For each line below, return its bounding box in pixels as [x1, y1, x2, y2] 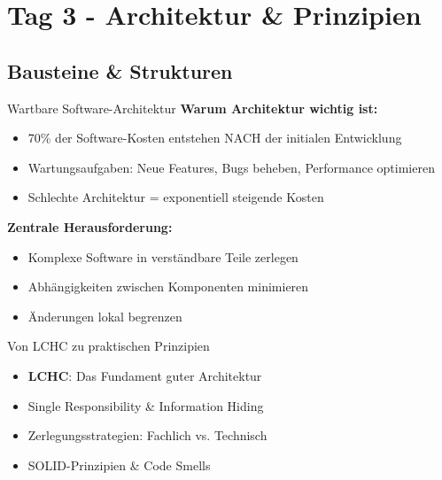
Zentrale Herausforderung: [7, 217, 173, 236]
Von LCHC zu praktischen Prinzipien [7, 337, 210, 355]
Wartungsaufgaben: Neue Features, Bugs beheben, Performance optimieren [27, 158, 435, 176]
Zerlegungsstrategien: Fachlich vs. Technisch [27, 426, 268, 445]
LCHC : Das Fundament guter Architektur [27, 366, 262, 384]
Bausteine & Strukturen [7, 57, 233, 84]
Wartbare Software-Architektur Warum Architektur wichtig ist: [7, 98, 378, 117]
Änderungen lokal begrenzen [27, 306, 182, 325]
